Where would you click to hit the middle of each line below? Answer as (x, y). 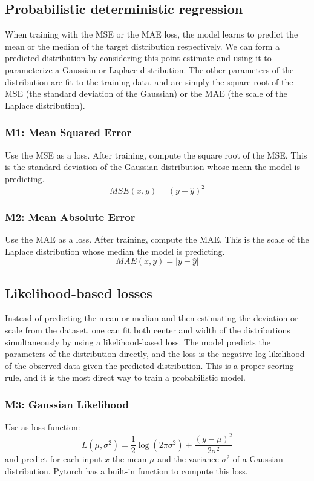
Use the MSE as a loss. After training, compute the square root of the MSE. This (156, 155)
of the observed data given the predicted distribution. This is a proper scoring (149, 365)
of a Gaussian (258, 459)
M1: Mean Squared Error (68, 132)
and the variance (188, 459)
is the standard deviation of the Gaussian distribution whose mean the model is (153, 167)
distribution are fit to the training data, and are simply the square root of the (149, 81)
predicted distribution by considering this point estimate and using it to (138, 58)
